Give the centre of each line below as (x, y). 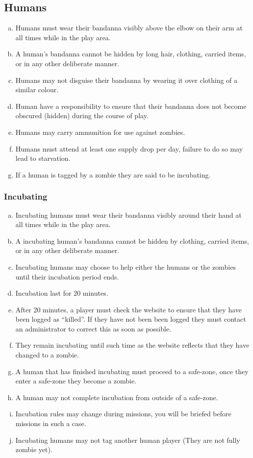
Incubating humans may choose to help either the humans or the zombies (126, 267)
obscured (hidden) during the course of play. (82, 115)
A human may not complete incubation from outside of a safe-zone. (117, 397)
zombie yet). (34, 449)
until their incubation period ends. (67, 276)
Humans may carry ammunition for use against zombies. (100, 132)
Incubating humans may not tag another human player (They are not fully (128, 440)
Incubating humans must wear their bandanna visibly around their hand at (128, 215)
